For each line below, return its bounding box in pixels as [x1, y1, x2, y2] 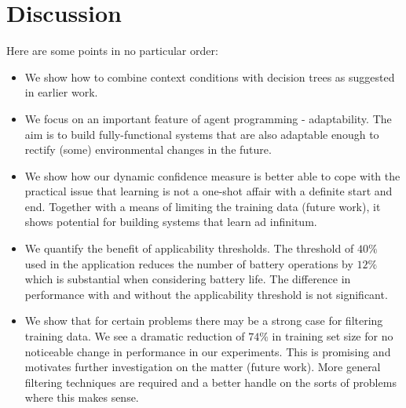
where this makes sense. [24, 389, 139, 406]
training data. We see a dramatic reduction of [24, 328, 245, 344]
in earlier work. [24, 84, 98, 100]
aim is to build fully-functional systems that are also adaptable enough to [24, 126, 379, 142]
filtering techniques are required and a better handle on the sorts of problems [24, 373, 397, 390]
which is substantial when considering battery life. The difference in [24, 271, 351, 287]
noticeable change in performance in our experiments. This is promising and [24, 343, 391, 359]
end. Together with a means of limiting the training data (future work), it [24, 198, 381, 214]
